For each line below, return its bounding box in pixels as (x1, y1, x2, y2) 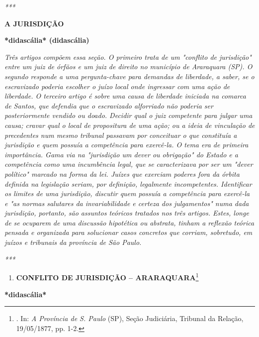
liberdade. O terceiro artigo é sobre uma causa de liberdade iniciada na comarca (4, 91, 246, 101)
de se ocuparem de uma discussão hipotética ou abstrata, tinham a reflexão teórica (4, 217, 255, 227)
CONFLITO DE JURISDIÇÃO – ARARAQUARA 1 (16, 271, 199, 282)
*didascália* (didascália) (4, 35, 89, 45)
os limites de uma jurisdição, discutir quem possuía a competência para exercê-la (4, 188, 250, 199)
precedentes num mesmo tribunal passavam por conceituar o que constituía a (4, 129, 237, 140)
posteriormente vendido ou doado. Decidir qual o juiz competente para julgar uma (4, 110, 253, 120)
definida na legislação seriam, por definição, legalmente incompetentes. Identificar (4, 178, 252, 189)
